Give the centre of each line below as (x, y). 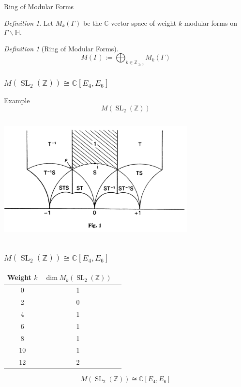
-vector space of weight (143, 23)
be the (93, 23)
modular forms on (211, 23)
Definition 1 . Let (29, 23)
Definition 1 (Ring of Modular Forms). (61, 48)
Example (17, 100)
